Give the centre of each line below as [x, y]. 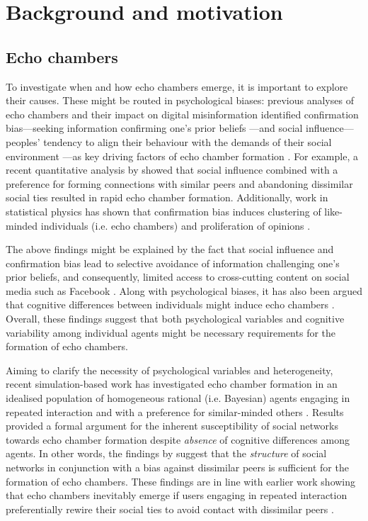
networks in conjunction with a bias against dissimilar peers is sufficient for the [177, 467]
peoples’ [23, 141]
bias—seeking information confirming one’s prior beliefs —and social [154, 128]
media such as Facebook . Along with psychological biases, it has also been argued [184, 290]
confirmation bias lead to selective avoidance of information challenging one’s [173, 263]
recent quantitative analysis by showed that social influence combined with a [172, 170]
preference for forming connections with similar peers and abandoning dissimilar [179, 183]
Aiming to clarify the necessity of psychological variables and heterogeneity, [169, 370]
